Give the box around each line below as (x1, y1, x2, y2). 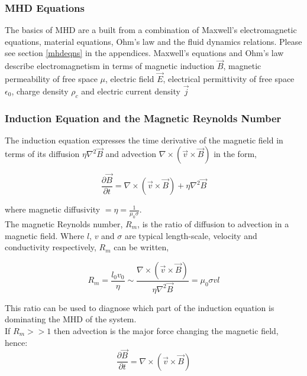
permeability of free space (5, 73, 98, 85)
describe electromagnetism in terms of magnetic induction (5, 60, 215, 72)
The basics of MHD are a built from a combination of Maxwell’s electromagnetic (5, 24, 297, 36)
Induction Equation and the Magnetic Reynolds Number (5, 110, 282, 125)
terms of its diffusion (5, 148, 80, 160)
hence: (5, 336, 28, 348)
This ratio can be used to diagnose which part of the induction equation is (5, 301, 274, 313)
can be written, (114, 241, 169, 253)
